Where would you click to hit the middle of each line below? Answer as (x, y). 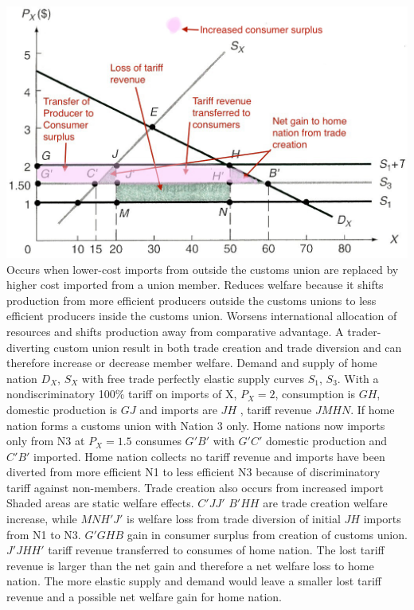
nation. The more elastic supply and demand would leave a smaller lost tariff (194, 581)
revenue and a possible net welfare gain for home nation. (144, 597)
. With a (358, 378)
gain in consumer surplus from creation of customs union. (267, 534)
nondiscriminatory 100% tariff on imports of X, (122, 394)
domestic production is (62, 409)
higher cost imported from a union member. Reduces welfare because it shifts (195, 285)
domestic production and (326, 441)
